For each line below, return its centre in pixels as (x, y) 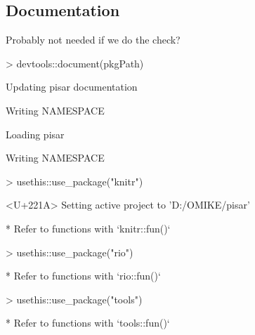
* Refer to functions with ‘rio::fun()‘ (83, 276)
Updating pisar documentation (72, 87)
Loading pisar (35, 134)
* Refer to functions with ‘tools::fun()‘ (88, 323)
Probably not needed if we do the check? (93, 40)
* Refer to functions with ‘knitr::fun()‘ (88, 228)
